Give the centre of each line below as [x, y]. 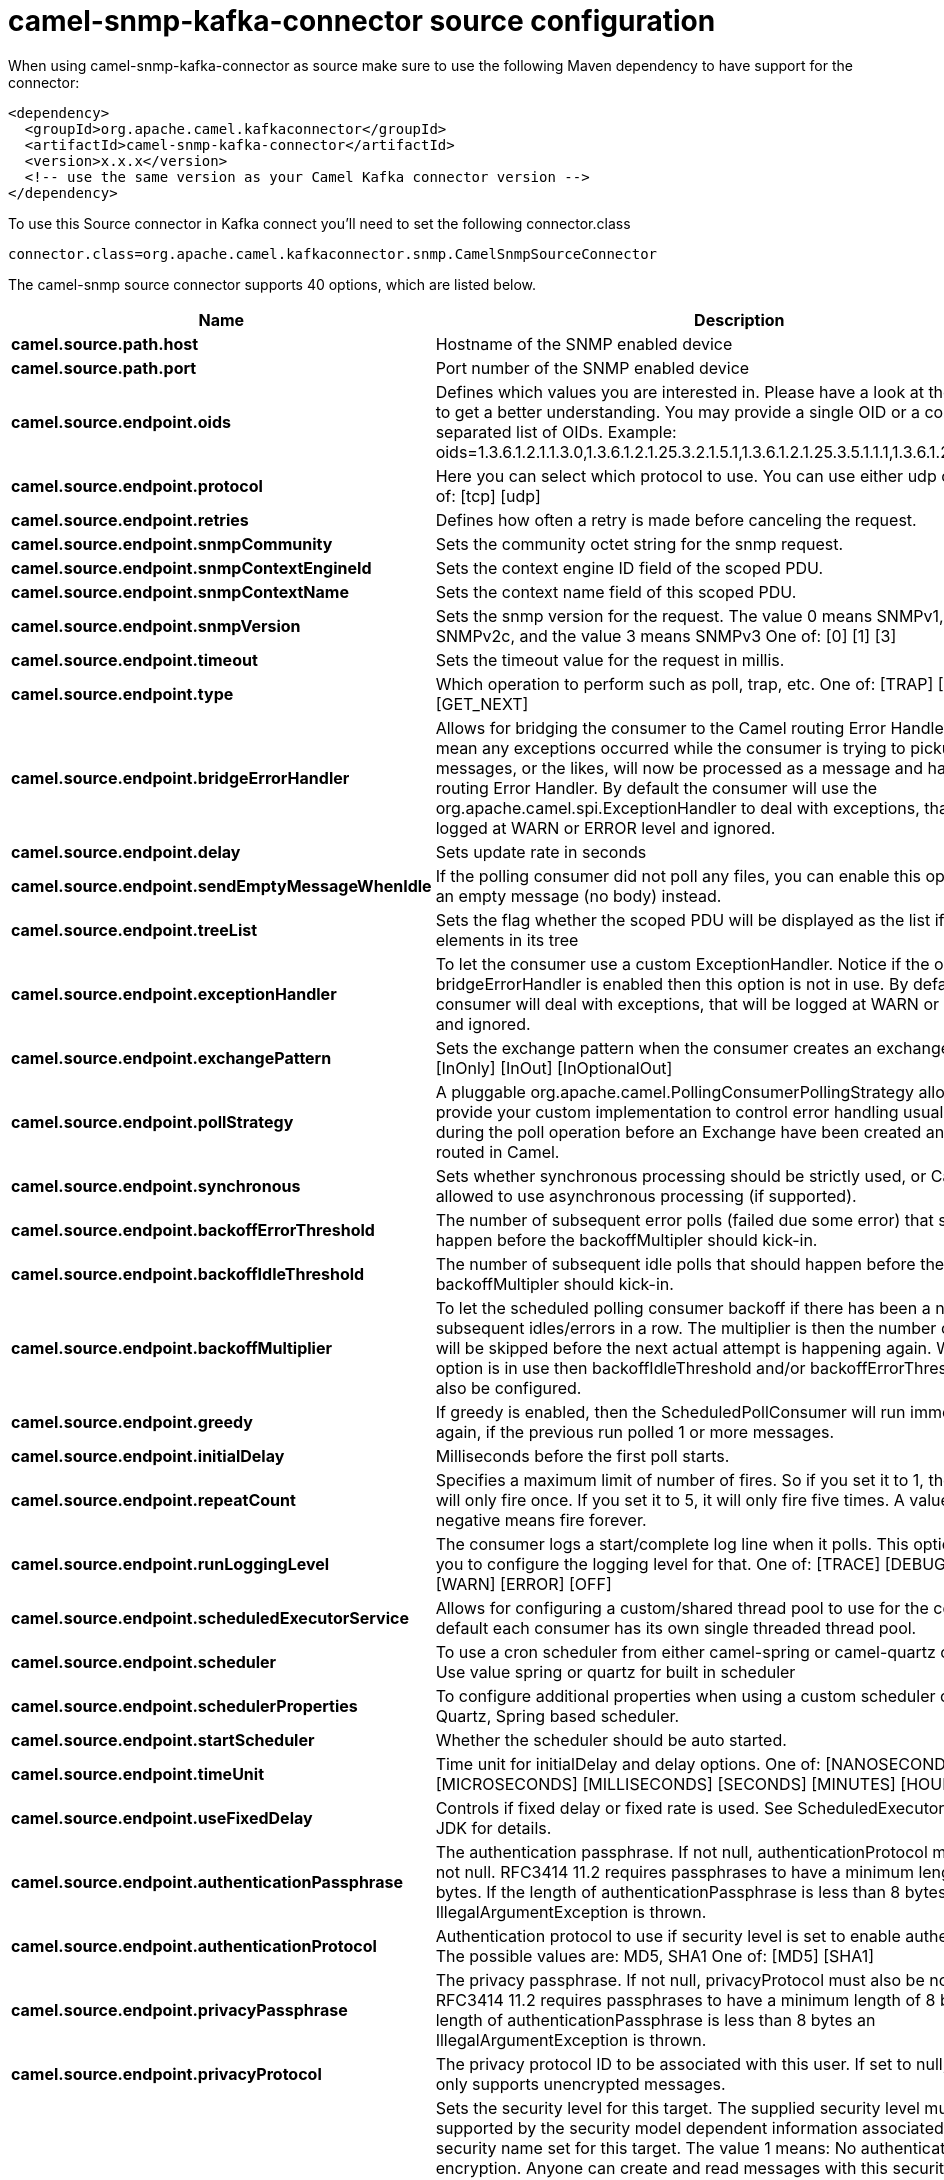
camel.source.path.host [105, 343]
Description [739, 319]
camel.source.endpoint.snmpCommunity [172, 543]
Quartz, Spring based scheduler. [557, 1715]
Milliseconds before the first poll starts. [582, 1455]
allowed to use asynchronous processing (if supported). [646, 1195]
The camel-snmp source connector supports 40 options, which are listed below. [272, 284]
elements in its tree [507, 939]
